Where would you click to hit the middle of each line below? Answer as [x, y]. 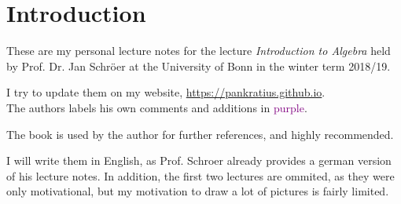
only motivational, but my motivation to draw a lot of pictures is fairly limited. [198, 191]
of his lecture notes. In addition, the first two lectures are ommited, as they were [200, 175]
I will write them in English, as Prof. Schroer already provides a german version [199, 160]
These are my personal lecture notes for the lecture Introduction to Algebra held [199, 51]
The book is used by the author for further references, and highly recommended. [200, 134]
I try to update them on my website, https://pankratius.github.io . [166, 92]
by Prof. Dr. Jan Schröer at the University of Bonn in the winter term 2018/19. [199, 66]
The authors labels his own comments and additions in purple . [157, 107]
